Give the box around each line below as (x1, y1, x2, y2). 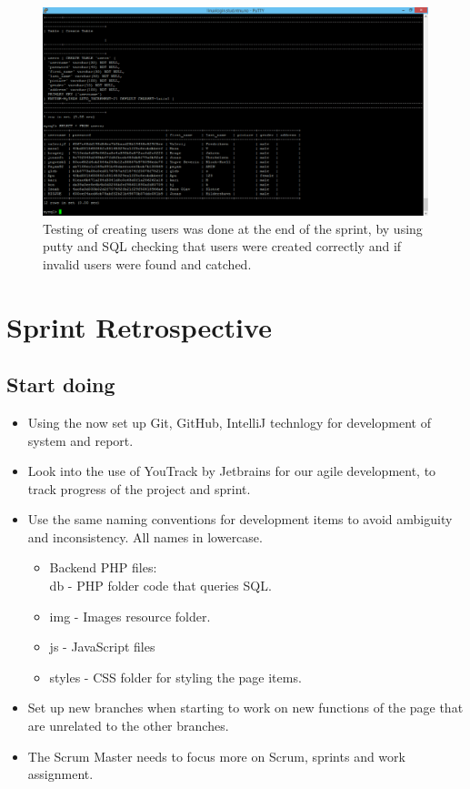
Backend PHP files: (49, 558, 157, 577)
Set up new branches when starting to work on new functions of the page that (27, 698, 464, 717)
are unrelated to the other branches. (27, 716, 229, 735)
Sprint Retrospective (6, 308, 272, 345)
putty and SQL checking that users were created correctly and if (43, 237, 402, 256)
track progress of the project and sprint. (27, 479, 251, 498)
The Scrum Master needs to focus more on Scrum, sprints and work (27, 746, 405, 765)
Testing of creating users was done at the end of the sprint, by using (43, 218, 423, 238)
